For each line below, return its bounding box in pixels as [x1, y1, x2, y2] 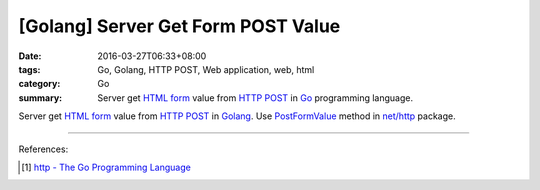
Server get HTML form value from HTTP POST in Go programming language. [97, 91, 414, 104]
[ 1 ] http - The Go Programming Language [21, 161, 192, 173]
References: [18, 143, 69, 155]
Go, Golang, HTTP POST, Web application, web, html [97, 63, 315, 75]
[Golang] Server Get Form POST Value [18, 15, 341, 37]
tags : [18, 63, 41, 75]
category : [18, 78, 61, 90]
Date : [18, 50, 42, 62]
